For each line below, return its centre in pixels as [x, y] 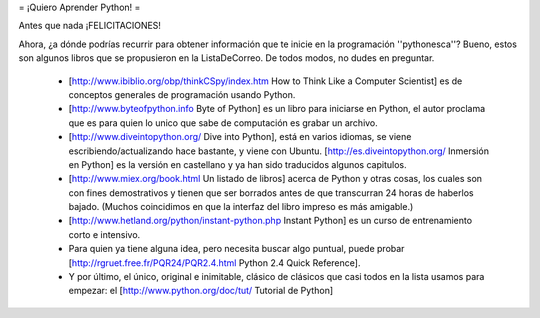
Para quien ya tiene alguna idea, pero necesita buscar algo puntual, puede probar [236, 249]
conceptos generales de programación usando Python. [182, 94]
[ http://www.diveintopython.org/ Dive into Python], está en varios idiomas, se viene [240, 137]
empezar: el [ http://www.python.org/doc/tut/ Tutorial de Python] [201, 291]
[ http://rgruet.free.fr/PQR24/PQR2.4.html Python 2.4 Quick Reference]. [214, 262]
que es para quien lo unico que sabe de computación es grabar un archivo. [223, 122]
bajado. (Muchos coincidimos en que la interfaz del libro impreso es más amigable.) [241, 207]
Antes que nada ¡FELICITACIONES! [90, 26]
